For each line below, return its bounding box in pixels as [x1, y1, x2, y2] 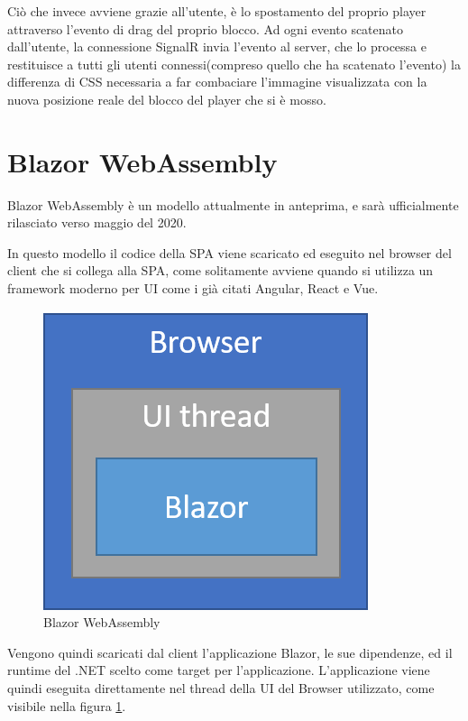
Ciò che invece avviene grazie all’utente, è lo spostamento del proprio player [7, 2, 427, 20]
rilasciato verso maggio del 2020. [7, 213, 187, 232]
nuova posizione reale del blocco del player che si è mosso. [7, 89, 326, 108]
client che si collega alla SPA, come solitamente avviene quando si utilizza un [7, 261, 434, 280]
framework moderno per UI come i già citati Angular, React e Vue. [7, 279, 379, 298]
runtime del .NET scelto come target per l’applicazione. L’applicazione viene [7, 661, 430, 679]
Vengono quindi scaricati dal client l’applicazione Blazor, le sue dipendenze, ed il [7, 642, 453, 661]
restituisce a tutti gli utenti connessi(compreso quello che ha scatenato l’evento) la [7, 54, 461, 73]
